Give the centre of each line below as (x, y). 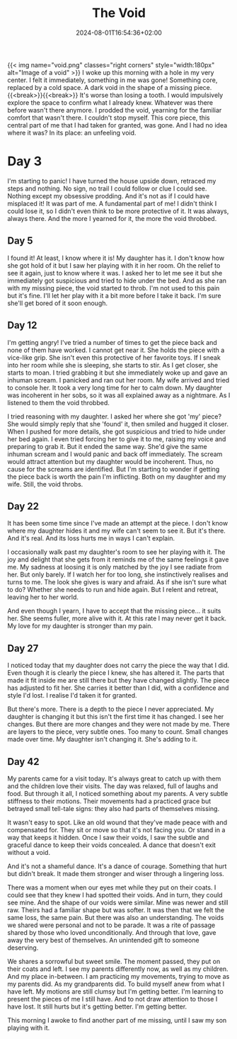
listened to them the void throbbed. (58, 402)
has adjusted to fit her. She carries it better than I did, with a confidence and (118, 688)
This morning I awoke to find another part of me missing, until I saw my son (117, 1020)
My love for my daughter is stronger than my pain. (80, 626)
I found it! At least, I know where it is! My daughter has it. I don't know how (116, 258)
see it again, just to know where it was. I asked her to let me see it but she (115, 273)
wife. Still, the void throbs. (45, 484)
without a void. (29, 852)
